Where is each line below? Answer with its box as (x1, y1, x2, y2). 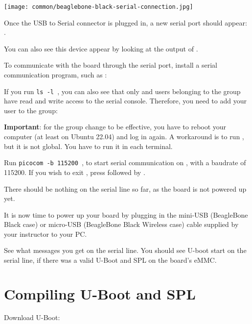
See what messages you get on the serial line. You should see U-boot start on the (4, 245, 247, 255)
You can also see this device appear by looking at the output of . (4, 43, 198, 53)
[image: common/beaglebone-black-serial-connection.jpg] (4, 3, 193, 10)
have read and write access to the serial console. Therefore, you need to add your (4, 96, 247, 106)
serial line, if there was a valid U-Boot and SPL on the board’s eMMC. (4, 255, 217, 265)
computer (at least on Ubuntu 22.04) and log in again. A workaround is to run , (4, 131, 244, 142)
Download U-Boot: (4, 312, 60, 322)
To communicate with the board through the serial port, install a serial (4, 60, 218, 70)
